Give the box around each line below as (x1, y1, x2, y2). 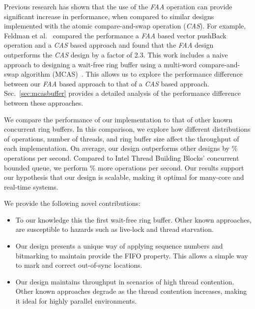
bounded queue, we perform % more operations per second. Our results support (4, 162, 244, 172)
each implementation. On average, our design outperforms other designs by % (4, 143, 238, 153)
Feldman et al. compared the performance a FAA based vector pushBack (4, 30, 227, 40)
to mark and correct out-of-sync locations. (15, 260, 142, 270)
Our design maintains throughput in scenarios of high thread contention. (15, 276, 234, 286)
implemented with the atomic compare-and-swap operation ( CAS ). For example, (4, 21, 246, 31)
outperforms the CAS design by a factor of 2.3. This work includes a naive (4, 49, 228, 59)
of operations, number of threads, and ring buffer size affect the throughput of (4, 133, 239, 143)
